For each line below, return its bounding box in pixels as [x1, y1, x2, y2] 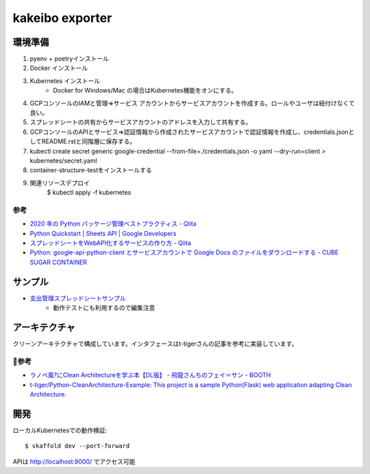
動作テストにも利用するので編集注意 [53, 304, 156, 312]
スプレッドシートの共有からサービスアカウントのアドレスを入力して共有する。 [29, 118, 252, 126]
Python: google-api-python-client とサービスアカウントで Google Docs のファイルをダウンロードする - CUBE [29, 248, 339, 257]
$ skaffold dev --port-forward [25, 442, 130, 450]
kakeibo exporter [12, 10, 112, 25]
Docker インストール [29, 64, 88, 72]
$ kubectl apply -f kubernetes [47, 189, 132, 197]
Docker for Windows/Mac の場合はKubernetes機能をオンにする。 [53, 86, 238, 95]
